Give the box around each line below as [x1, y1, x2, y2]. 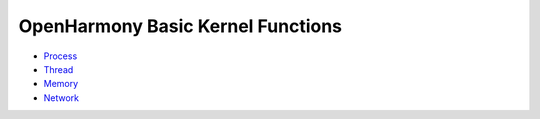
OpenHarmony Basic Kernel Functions [18, 15, 343, 37]
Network [43, 91, 80, 104]
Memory [43, 78, 79, 90]
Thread [43, 63, 74, 75]
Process [43, 50, 78, 62]
